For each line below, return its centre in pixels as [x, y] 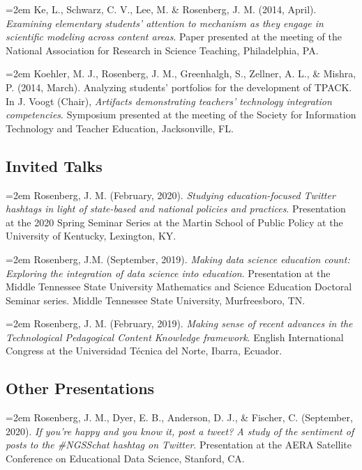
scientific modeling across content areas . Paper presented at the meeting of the [174, 37]
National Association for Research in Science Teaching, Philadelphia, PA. [162, 50]
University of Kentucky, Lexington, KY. [91, 236]
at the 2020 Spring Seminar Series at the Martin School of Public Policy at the [174, 222]
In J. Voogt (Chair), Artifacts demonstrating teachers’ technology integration [169, 101]
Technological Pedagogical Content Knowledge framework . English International [175, 337]
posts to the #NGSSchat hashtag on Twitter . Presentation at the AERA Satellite [179, 445]
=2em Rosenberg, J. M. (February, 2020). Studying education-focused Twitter [171, 195]
